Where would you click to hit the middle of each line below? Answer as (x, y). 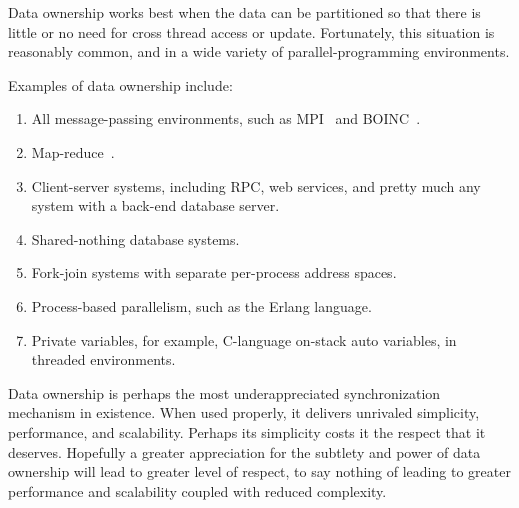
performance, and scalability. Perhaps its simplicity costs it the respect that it (247, 431)
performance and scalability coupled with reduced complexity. (197, 490)
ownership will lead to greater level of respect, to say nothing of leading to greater (259, 471)
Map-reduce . (73, 151)
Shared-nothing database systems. (135, 238)
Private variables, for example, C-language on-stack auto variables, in (244, 339)
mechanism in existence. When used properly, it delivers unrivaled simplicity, (244, 412)
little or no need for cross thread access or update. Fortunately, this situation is (251, 31)
